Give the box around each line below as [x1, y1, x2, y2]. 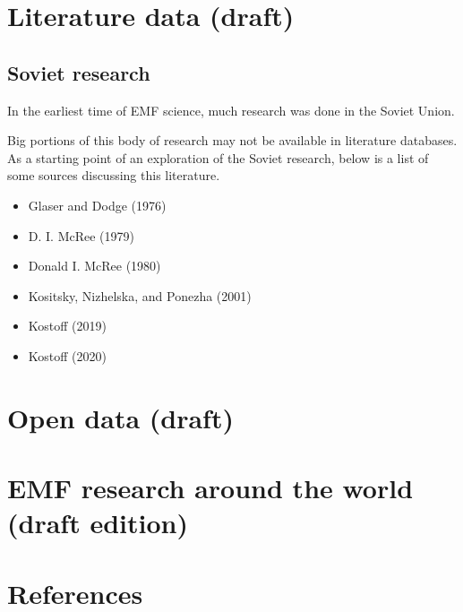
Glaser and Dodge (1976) [28, 195, 167, 214]
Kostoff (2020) [28, 346, 107, 365]
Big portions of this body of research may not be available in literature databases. [7, 131, 458, 150]
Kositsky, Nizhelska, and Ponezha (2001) [28, 286, 252, 305]
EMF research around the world [7, 470, 414, 506]
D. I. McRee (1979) [28, 226, 134, 245]
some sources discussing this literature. [7, 166, 220, 185]
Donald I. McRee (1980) [28, 256, 161, 275]
